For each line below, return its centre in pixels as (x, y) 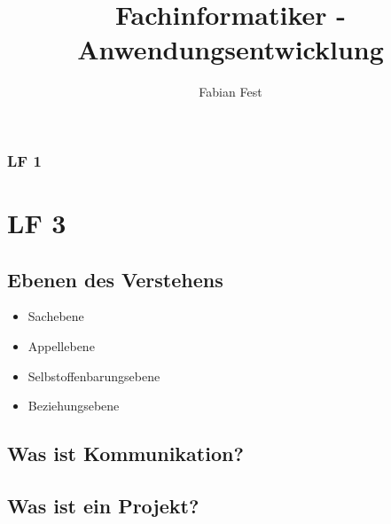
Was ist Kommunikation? (125, 454)
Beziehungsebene (74, 406)
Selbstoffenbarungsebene (94, 375)
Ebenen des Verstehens (115, 279)
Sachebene (56, 316)
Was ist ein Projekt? (103, 505)
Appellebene (61, 346)
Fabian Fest (231, 92)
